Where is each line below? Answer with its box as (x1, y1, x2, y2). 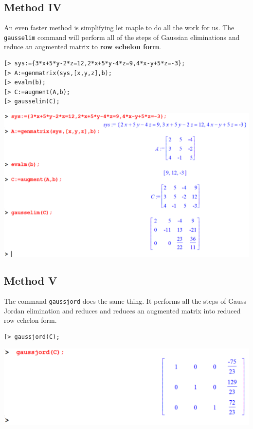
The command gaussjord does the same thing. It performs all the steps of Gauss (4, 296, 246, 306)
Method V (4, 273, 57, 288)
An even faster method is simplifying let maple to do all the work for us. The (4, 22, 235, 33)
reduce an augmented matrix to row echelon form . (4, 41, 162, 52)
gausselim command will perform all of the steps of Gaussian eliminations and (4, 32, 240, 42)
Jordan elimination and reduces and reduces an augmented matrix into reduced (4, 305, 241, 315)
